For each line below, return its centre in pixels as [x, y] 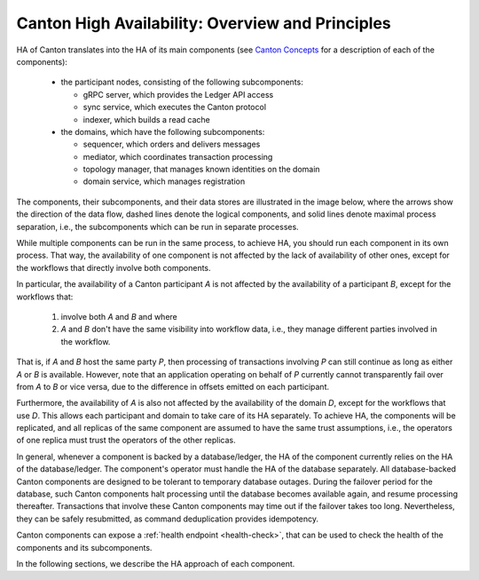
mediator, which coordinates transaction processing [178, 156]
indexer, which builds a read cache [146, 119]
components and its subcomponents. [84, 547]
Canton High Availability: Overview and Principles [204, 23]
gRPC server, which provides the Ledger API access [178, 94]
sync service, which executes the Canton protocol [174, 107]
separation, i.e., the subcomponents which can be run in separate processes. [157, 226]
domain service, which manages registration [164, 181]
